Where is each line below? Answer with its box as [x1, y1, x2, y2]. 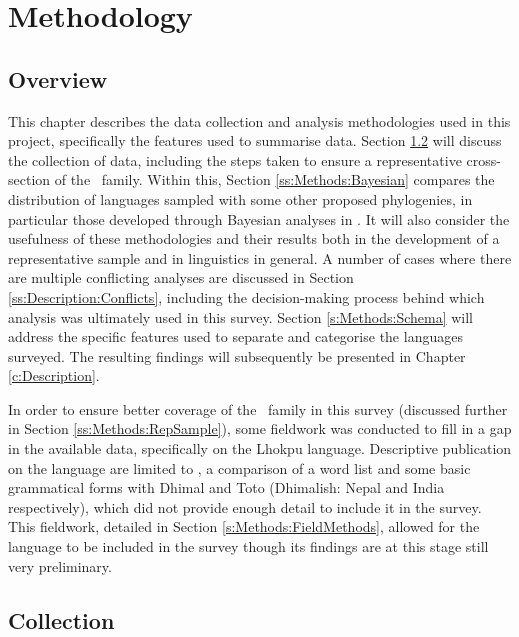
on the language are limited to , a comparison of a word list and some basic [8, 457, 471, 478]
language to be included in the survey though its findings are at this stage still [8, 536, 489, 557]
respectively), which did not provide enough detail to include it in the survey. [8, 496, 482, 517]
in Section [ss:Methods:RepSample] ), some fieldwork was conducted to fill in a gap [8, 418, 512, 439]
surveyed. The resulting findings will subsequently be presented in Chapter [8, 345, 466, 366]
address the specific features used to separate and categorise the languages [8, 326, 463, 347]
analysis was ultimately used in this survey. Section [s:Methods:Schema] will [8, 306, 474, 327]
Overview [8, 63, 108, 94]
